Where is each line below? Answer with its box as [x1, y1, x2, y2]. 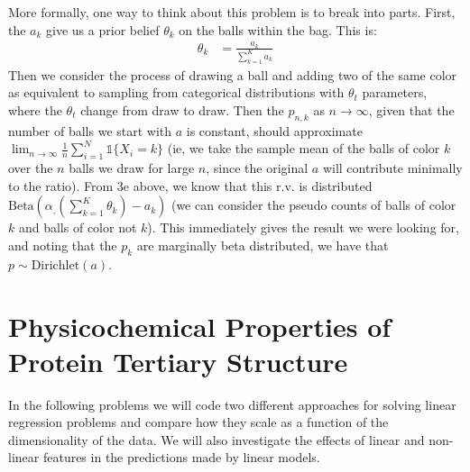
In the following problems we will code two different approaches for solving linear [8, 395, 456, 413]
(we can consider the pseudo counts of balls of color [170, 195, 456, 214]
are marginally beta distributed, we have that [136, 235, 389, 254]
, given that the [368, 100, 455, 119]
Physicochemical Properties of [8, 307, 392, 344]
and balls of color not [18, 218, 137, 237]
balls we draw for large [69, 159, 195, 177]
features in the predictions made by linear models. [42, 448, 320, 467]
